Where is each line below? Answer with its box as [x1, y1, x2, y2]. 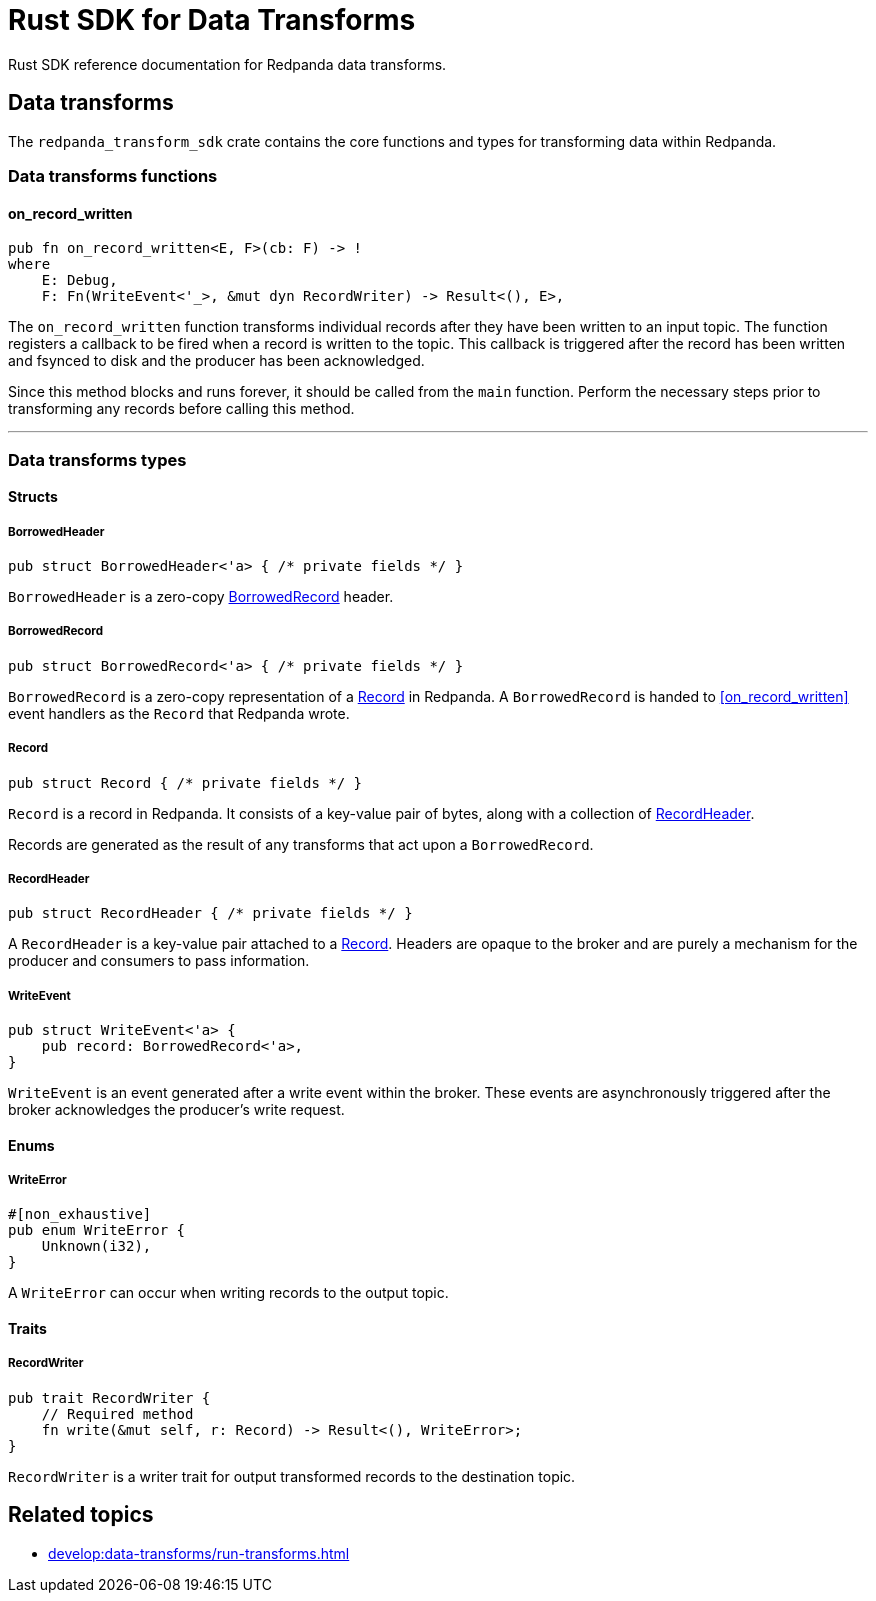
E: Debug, [41, 272, 118, 289]
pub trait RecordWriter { [8, 1389, 211, 1406]
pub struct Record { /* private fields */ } [8, 774, 363, 791]
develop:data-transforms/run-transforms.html [48, 1544, 350, 1562]
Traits [8, 1320, 47, 1338]
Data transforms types [8, 449, 187, 470]
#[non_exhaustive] [8, 1206, 152, 1223]
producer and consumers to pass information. [8, 952, 310, 970]
